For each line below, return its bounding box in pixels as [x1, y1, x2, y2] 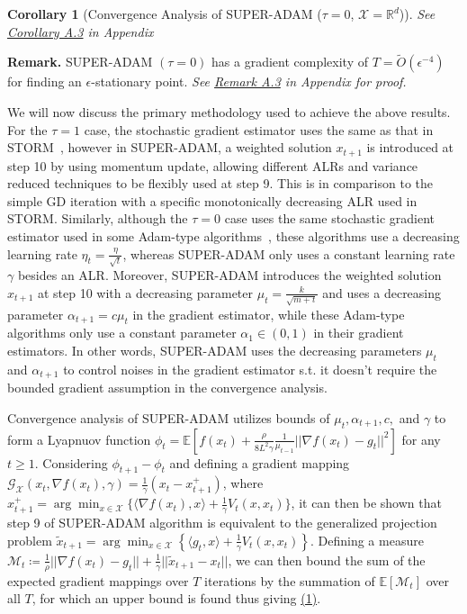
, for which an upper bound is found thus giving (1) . [31, 589, 321, 608]
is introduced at [366, 138, 454, 157]
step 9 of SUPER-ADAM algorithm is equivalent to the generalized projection [7, 513, 437, 532]
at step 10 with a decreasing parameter [37, 283, 253, 302]
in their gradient [313, 323, 404, 342]
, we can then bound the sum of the [228, 550, 426, 569]
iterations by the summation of [204, 571, 375, 590]
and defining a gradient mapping [169, 453, 350, 472]
